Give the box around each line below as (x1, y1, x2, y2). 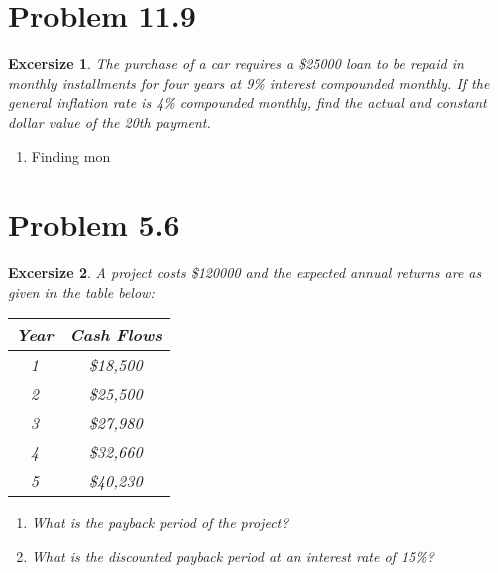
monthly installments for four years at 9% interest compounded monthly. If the (8, 72, 490, 93)
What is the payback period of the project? (31, 512, 289, 533)
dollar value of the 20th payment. (8, 111, 211, 132)
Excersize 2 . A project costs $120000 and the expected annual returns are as (8, 262, 482, 283)
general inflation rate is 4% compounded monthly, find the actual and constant (8, 92, 487, 113)
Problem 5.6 (8, 204, 180, 245)
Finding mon (31, 145, 111, 166)
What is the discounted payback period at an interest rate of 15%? (31, 546, 434, 566)
